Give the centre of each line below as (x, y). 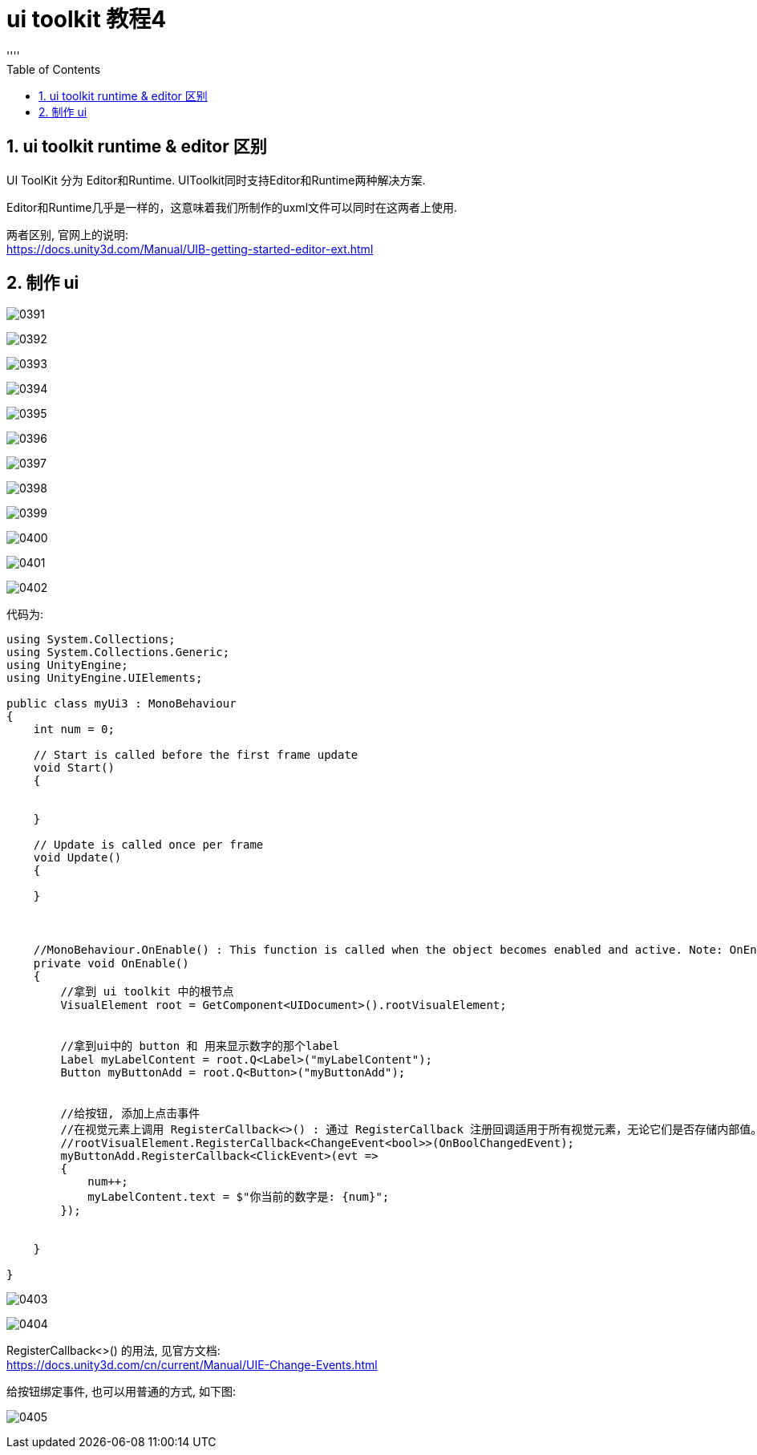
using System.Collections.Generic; (118, 653)
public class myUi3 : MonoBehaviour (121, 704)
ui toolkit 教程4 (87, 19)
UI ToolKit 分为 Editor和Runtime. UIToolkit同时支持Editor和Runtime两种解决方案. (216, 180)
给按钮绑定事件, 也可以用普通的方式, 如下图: (121, 1392)
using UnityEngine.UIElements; (105, 678)
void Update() (77, 858)
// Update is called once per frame (148, 845)
